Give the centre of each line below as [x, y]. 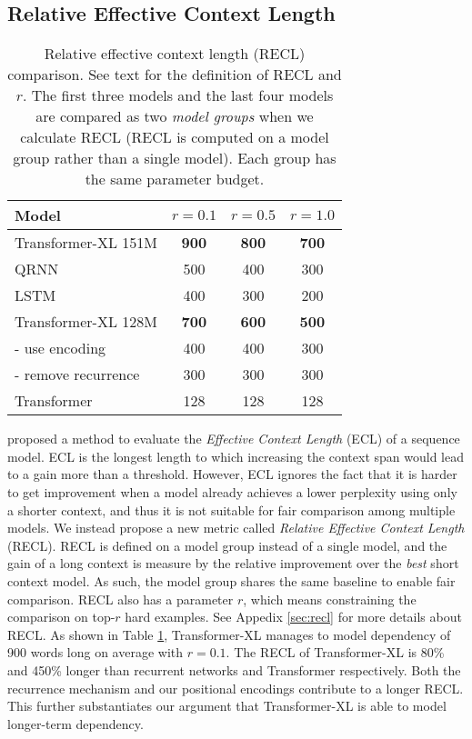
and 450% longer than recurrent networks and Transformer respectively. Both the [234, 669]
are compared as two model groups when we [175, 116]
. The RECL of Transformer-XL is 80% [335, 652]
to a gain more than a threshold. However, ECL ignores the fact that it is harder [232, 474]
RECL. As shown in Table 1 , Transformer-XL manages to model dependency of [229, 634]
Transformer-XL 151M [86, 243]
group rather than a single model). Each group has [175, 158]
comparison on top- [61, 617]
